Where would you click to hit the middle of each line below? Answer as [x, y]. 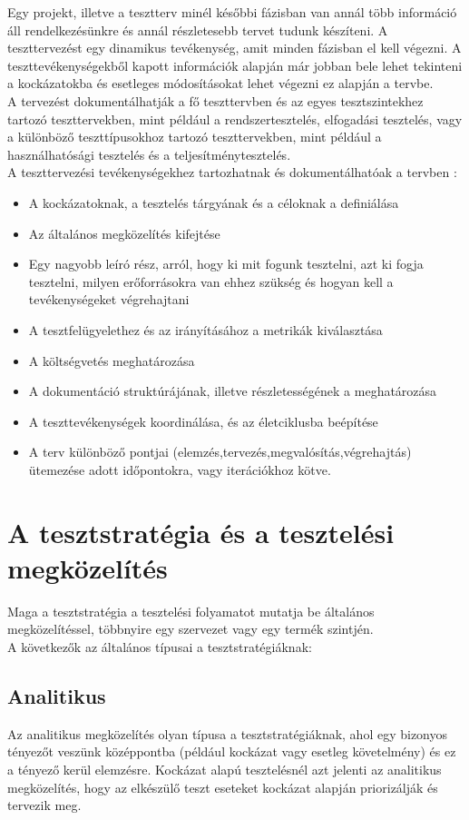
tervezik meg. [44, 805]
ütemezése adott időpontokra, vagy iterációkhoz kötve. [180, 469]
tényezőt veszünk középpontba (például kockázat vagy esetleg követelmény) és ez [232, 751]
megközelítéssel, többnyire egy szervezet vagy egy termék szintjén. [191, 629]
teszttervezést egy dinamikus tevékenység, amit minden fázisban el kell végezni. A [234, 48]
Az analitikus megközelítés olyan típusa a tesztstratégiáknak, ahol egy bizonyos [228, 733]
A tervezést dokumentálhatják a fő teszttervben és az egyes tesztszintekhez [215, 100]
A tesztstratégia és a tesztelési [201, 532]
